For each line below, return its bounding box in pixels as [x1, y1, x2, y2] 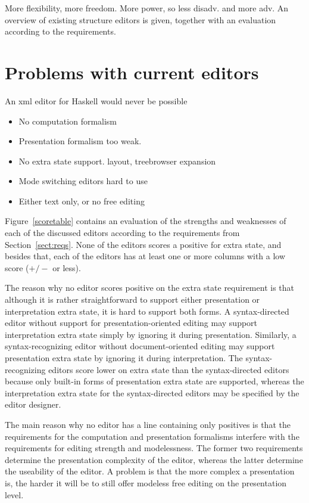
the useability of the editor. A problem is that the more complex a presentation [5, 465, 295, 477]
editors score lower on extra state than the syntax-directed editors [48, 363, 289, 375]
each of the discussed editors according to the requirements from [5, 226, 240, 239]
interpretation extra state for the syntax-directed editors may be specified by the [5, 386, 299, 399]
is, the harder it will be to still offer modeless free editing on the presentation [5, 476, 287, 489]
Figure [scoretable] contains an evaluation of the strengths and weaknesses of [5, 215, 286, 227]
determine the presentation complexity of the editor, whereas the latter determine [5, 453, 303, 465]
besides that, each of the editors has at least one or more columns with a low [5, 250, 286, 262]
